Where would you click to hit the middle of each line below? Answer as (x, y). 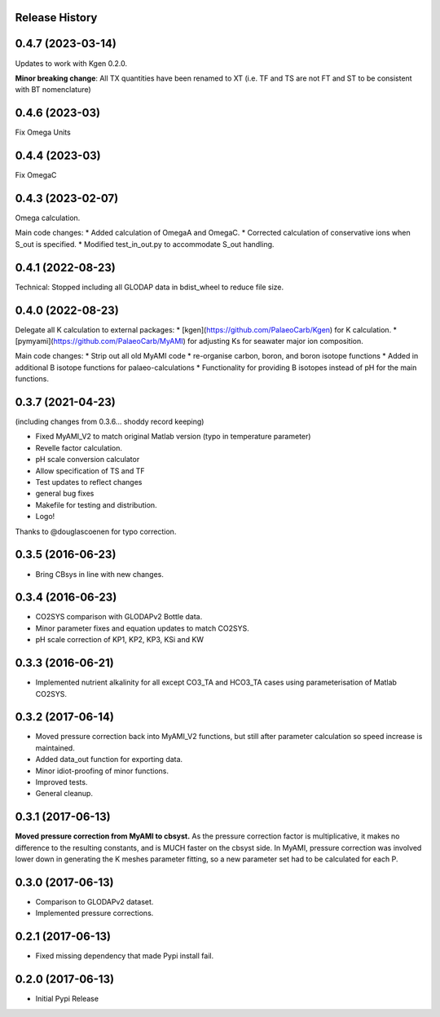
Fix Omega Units (43, 132)
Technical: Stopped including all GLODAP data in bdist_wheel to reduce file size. (150, 287)
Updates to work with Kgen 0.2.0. (71, 63)
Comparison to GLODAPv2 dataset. (95, 901)
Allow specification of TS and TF (90, 471)
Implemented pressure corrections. (95, 914)
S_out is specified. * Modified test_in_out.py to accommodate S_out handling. (145, 244)
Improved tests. (62, 781)
